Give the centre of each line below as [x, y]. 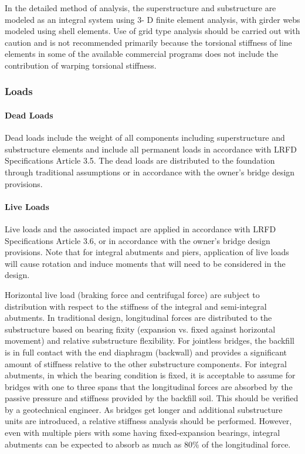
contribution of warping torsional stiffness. [81, 65]
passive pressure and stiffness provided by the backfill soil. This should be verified [152, 398]
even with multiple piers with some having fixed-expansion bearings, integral [143, 433]
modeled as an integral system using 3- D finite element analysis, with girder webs [152, 19]
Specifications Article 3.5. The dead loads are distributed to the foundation [140, 160]
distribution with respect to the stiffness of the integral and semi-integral [136, 306]
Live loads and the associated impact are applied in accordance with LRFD [140, 228]
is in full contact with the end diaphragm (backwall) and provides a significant [146, 352]
